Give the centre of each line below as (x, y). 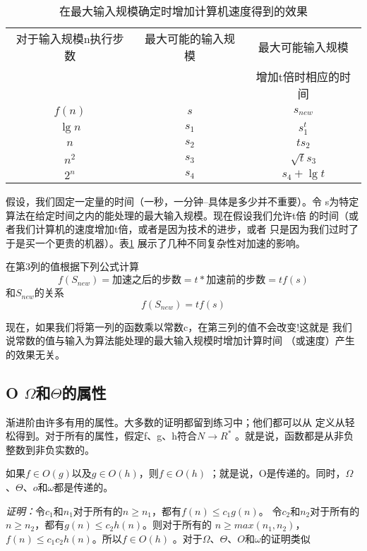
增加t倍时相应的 (297, 77)
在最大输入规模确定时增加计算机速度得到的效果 (183, 11)
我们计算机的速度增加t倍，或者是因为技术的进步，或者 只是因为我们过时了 (187, 229)
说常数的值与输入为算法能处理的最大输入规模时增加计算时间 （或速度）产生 (180, 340)
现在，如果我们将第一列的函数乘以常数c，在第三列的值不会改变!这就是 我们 (179, 326)
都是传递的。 (84, 487)
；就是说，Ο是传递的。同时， (277, 473)
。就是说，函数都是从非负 (295, 436)
